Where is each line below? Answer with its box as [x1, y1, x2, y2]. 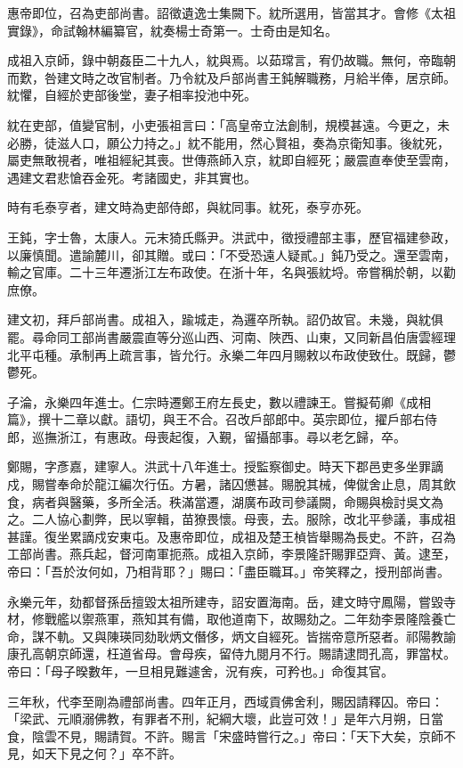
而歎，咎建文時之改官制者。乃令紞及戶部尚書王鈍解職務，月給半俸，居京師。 [7, 68, 456, 86]
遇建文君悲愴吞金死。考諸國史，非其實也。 [7, 167, 256, 186]
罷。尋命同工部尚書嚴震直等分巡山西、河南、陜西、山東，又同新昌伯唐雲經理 [7, 327, 456, 346]
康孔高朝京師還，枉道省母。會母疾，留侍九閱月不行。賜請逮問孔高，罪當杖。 [7, 644, 456, 663]
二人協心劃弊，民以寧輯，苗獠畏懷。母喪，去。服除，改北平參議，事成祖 [31, 510, 456, 528]
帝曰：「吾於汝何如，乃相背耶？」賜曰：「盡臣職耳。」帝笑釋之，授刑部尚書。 [7, 562, 450, 581]
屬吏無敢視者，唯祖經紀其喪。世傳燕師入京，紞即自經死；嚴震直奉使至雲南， [7, 151, 456, 169]
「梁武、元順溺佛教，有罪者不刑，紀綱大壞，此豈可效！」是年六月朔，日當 [7, 709, 443, 728]
